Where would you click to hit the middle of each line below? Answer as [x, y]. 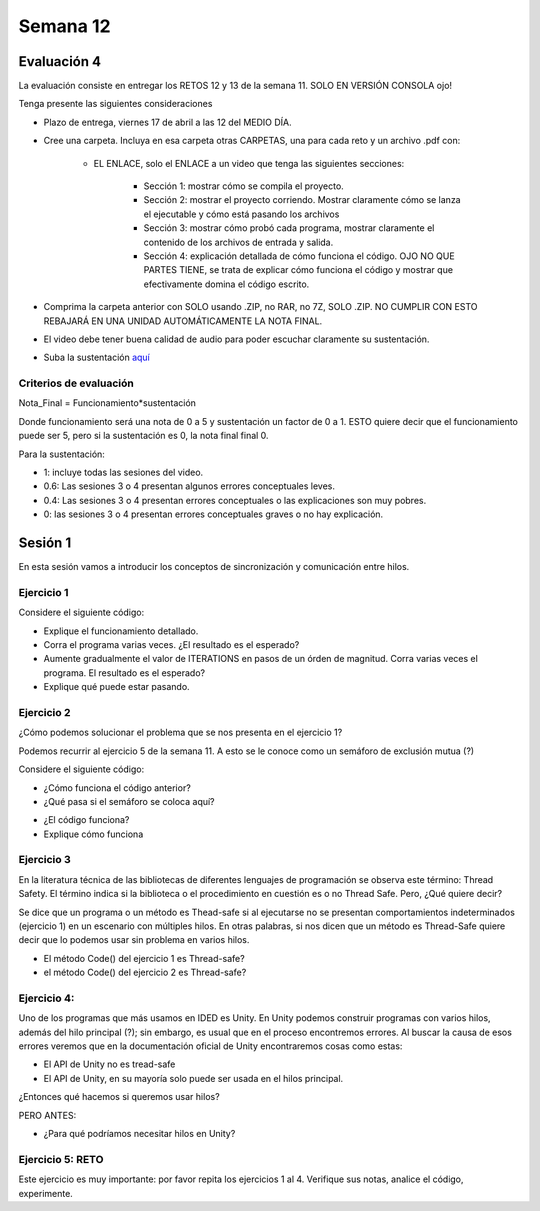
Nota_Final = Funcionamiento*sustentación [107, 403]
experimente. [46, 1193]
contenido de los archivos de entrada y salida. [238, 242]
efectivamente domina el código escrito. [226, 284]
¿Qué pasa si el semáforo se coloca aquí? [129, 801]
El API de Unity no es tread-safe [109, 1064]
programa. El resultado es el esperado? [124, 672]
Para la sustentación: [61, 454]
